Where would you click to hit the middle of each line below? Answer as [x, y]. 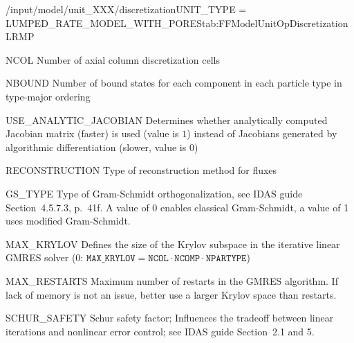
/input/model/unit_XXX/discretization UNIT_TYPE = [126, 9]
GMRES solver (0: [45, 257]
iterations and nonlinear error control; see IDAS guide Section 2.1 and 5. [160, 331]
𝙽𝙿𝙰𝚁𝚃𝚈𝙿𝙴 [226, 259]
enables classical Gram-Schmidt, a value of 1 [255, 207]
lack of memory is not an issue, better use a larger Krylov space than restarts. [171, 294]
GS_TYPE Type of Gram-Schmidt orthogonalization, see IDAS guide [154, 193]
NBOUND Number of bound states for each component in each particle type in [174, 83]
